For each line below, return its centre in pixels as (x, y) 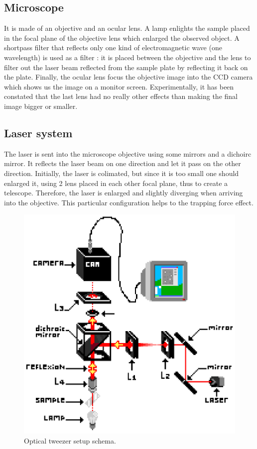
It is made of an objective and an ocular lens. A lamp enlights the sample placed (127, 28)
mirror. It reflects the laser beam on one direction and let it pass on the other (123, 163)
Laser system (38, 133)
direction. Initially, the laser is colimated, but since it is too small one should (122, 173)
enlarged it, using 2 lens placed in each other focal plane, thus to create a (116, 183)
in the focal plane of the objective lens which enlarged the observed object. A (122, 38)
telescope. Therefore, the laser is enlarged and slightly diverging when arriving (124, 193)
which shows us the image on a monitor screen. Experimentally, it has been (119, 86)
